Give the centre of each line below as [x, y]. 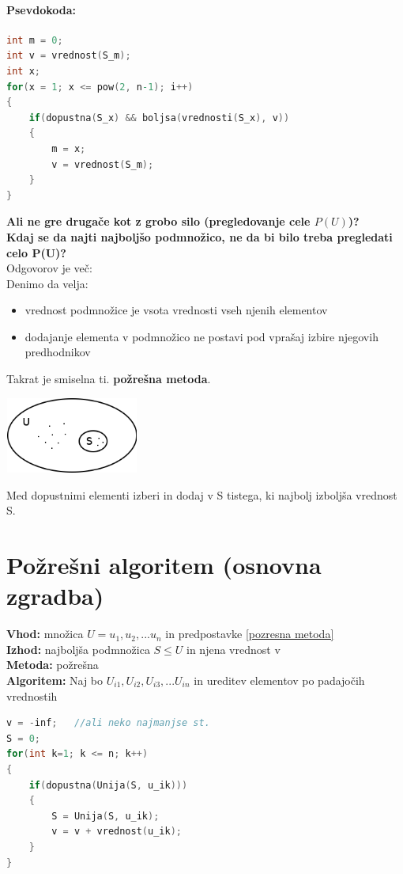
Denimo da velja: [47, 283]
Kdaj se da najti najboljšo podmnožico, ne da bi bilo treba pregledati [200, 236]
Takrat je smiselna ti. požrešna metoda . [109, 379]
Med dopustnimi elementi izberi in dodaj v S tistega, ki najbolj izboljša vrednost [202, 494]
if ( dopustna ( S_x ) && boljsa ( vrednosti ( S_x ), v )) [159, 118]
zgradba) [55, 596]
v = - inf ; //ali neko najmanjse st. [108, 723]
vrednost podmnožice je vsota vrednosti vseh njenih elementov [176, 310]
